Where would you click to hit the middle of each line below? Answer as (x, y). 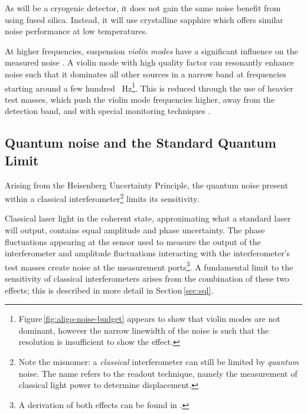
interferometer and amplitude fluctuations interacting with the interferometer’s (148, 253)
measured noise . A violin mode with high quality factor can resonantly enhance (149, 62)
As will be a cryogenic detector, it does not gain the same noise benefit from (143, 8)
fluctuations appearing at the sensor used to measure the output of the (133, 241)
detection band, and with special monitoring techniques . (108, 111)
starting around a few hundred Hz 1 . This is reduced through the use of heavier (149, 87)
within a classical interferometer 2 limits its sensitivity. (102, 198)
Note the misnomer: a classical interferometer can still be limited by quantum (159, 362)
